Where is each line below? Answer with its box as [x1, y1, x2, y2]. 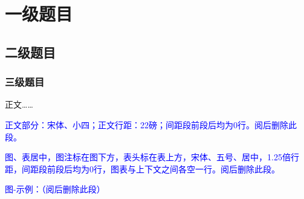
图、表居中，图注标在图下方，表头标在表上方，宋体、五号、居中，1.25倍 [5, 151, 291, 163]
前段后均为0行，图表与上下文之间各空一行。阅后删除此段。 [47, 162, 280, 175]
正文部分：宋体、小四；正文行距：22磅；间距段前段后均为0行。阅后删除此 [5, 118, 297, 131]
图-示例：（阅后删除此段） [5, 183, 105, 195]
